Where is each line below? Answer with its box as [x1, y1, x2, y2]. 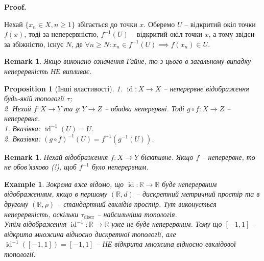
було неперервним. [91, 161, 149, 172]
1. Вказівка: [4, 123, 41, 133]
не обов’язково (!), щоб [4, 161, 77, 172]
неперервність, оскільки [4, 208, 79, 219]
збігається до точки [77, 18, 137, 29]
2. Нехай [4, 103, 31, 113]
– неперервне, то [202, 151, 255, 162]
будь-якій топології [4, 93, 64, 104]
